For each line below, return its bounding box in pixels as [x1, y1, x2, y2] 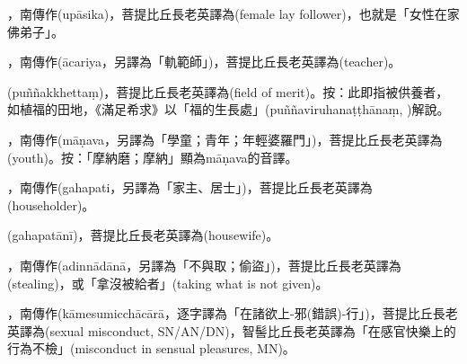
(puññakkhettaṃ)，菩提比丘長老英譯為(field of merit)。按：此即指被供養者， [7, 82, 449, 101]
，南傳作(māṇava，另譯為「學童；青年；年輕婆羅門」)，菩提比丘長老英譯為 [7, 129, 443, 148]
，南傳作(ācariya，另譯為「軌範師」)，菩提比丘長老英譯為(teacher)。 [7, 52, 401, 71]
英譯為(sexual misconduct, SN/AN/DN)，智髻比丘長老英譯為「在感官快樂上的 [7, 321, 456, 340]
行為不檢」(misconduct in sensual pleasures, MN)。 [7, 339, 295, 358]
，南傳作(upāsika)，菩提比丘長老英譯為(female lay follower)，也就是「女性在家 [7, 4, 460, 22]
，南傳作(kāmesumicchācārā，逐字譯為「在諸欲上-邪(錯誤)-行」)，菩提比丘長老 [7, 304, 458, 323]
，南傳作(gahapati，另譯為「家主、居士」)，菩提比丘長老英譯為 [7, 178, 373, 197]
